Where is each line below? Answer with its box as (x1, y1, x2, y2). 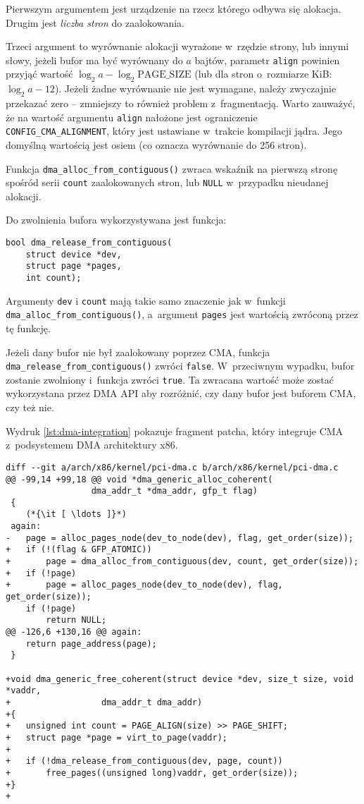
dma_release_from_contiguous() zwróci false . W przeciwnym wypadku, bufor (6, 358, 355, 373)
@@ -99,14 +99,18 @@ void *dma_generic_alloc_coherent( (6, 474, 273, 485)
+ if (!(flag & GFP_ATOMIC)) (6, 544, 152, 555)
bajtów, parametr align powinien (194, 52, 340, 67)
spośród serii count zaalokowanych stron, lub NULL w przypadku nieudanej (6, 175, 329, 190)
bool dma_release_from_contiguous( (6, 238, 172, 248)
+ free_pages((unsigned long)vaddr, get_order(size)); (6, 767, 299, 778)
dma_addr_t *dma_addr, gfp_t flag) (91, 486, 258, 497)
